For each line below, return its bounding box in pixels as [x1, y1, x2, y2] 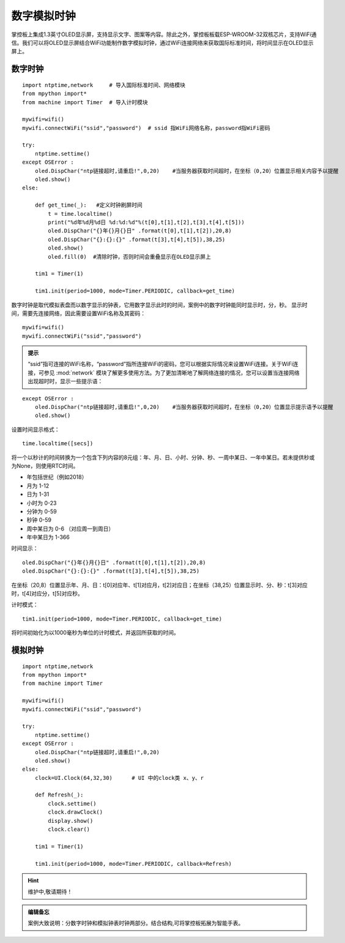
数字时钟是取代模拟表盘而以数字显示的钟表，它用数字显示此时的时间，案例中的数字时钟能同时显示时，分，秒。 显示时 [11, 301, 308, 308]
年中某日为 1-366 [26, 533, 70, 541]
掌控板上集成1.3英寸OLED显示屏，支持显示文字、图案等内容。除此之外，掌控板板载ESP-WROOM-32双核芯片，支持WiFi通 [11, 31, 317, 38]
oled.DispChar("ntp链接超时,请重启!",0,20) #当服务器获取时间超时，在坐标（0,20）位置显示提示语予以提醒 [34, 403, 333, 411]
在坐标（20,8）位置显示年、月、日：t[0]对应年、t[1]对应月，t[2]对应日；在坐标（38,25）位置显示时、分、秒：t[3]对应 [11, 581, 308, 589]
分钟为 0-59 [26, 508, 57, 515]
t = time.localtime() [48, 210, 113, 217]
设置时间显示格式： [11, 426, 60, 433]
